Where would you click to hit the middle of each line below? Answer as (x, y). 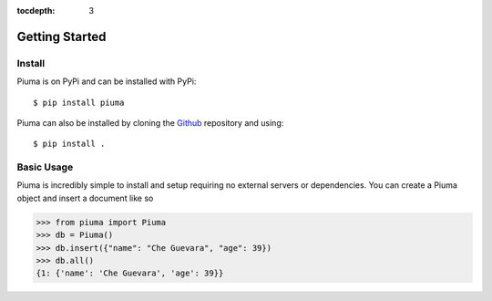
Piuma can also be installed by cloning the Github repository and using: (150, 122)
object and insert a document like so (85, 198)
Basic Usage (45, 167)
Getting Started (61, 36)
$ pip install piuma (79, 102)
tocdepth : (36, 10)
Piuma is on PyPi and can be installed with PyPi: (107, 81)
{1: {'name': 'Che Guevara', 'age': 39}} (130, 273)
